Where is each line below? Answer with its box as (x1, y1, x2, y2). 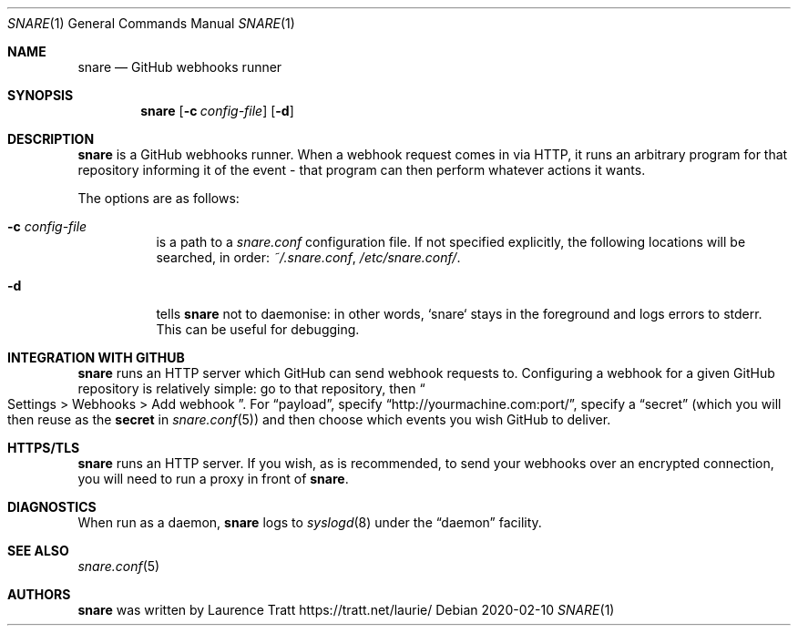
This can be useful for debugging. (156, 322, 360, 337)
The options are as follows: (77, 190, 240, 206)
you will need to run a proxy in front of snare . (77, 471, 349, 486)
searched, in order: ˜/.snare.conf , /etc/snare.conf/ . (156, 250, 461, 265)
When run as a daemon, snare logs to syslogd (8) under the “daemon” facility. (77, 515, 542, 530)
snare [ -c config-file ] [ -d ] (140, 103, 294, 118)
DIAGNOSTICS (7, 499, 97, 515)
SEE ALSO (7, 543, 69, 558)
